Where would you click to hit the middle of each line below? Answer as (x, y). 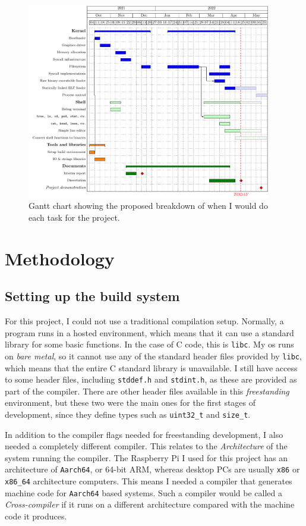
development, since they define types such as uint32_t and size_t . (128, 414)
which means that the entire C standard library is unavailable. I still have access (151, 367)
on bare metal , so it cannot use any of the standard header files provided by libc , (153, 356)
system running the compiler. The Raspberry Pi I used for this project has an (146, 457)
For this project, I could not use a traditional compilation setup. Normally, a (144, 321)
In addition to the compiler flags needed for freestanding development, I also (144, 434)
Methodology (60, 258)
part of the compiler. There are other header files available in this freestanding (147, 391)
